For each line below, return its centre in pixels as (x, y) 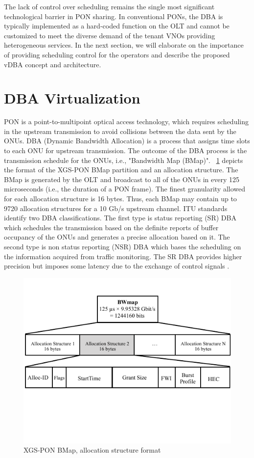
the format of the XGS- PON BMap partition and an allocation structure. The (121, 170)
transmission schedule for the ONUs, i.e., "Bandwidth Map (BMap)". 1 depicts (124, 160)
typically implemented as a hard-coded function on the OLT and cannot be (117, 26)
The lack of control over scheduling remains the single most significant (109, 6)
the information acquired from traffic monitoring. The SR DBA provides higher (123, 256)
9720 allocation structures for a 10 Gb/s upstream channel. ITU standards (116, 208)
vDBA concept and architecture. (53, 64)
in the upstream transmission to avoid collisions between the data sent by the (120, 131)
